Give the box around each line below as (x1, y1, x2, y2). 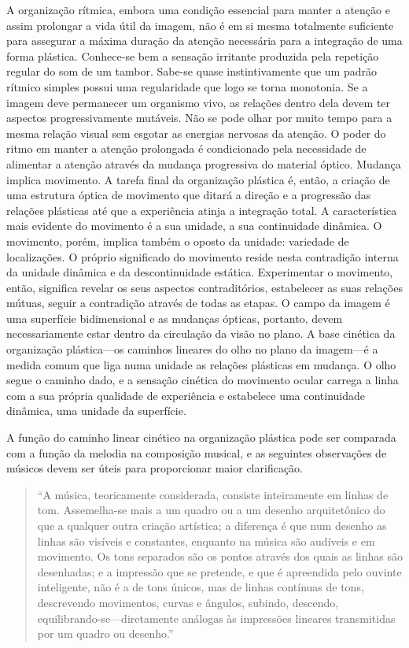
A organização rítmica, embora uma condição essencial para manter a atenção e (6, 2, 390, 17)
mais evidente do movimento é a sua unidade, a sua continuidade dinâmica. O (6, 217, 382, 234)
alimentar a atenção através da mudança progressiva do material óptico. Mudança (6, 155, 401, 172)
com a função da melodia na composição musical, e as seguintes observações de (6, 444, 387, 461)
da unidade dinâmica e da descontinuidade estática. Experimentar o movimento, (6, 264, 393, 280)
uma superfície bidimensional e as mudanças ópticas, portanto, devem (6, 309, 343, 326)
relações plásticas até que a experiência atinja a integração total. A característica (6, 202, 397, 218)
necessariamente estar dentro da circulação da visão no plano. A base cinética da (6, 325, 396, 342)
